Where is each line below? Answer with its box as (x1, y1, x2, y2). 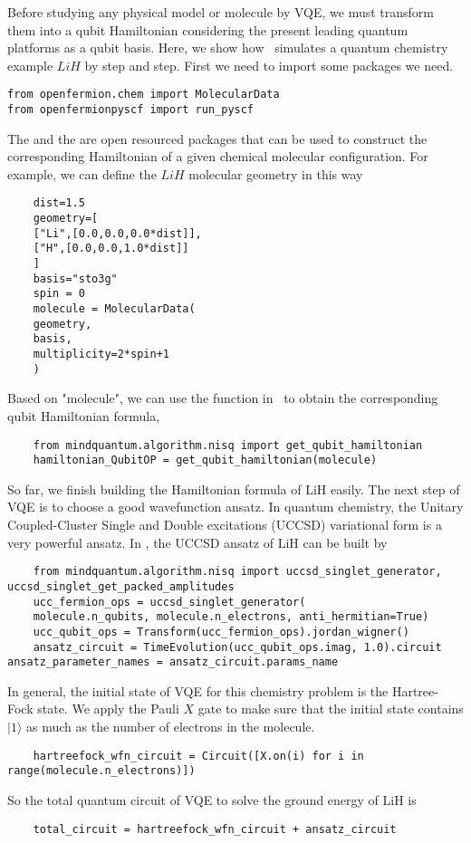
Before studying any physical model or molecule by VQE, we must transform (7, 3, 435, 21)
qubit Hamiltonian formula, (7, 406, 160, 425)
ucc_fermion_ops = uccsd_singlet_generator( (33, 595, 306, 608)
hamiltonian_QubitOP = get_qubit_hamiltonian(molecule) (33, 454, 378, 467)
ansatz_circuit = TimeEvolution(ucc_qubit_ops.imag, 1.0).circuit (33, 640, 442, 654)
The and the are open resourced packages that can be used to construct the (7, 129, 428, 148)
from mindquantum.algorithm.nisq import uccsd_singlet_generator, (33, 565, 442, 579)
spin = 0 (33, 287, 85, 301)
